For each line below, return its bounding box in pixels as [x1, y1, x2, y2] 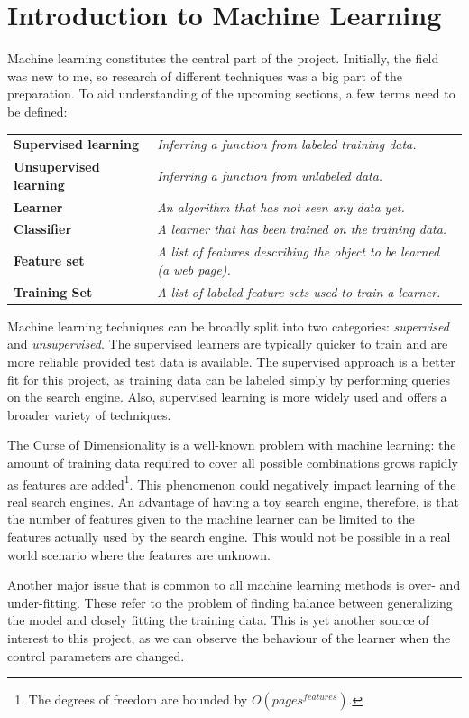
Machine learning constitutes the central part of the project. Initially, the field [7, 49, 439, 68]
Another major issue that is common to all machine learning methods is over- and [7, 575, 461, 594]
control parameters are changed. [7, 646, 185, 665]
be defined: [7, 101, 68, 120]
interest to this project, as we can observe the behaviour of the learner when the [7, 628, 451, 647]
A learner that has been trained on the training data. [157, 219, 447, 238]
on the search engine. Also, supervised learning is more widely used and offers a [7, 387, 447, 406]
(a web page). [157, 259, 231, 278]
